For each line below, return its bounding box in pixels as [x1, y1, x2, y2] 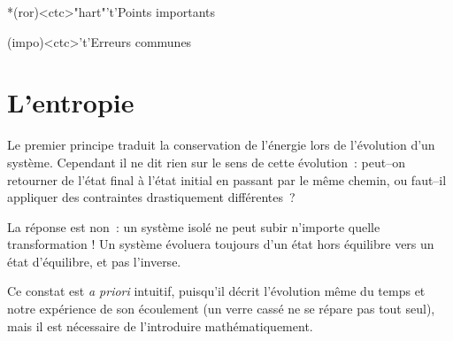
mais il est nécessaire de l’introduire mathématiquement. [7, 316, 313, 335]
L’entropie [7, 84, 134, 120]
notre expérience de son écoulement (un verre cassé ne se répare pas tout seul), [7, 299, 435, 318]
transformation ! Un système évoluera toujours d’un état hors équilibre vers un [7, 235, 434, 253]
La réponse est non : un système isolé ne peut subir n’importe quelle [7, 217, 380, 236]
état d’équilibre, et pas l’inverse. [7, 252, 181, 270]
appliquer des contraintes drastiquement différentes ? [7, 188, 296, 206]
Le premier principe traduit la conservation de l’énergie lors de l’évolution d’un [7, 136, 435, 154]
